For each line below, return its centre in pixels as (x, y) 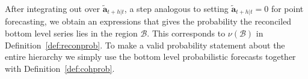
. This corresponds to (186, 33)
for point (287, 8)
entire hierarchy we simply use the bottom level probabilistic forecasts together (150, 57)
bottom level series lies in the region (71, 33)
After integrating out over (53, 8)
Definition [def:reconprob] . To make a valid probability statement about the (145, 45)
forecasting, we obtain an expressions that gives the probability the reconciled (148, 21)
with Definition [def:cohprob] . (60, 68)
